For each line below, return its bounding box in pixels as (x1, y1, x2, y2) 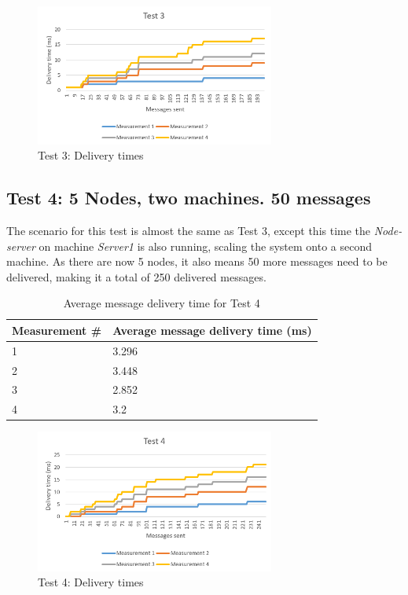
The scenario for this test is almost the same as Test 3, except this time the (6, 222, 371, 238)
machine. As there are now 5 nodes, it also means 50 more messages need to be (6, 253, 388, 270)
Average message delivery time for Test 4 (63, 295, 260, 311)
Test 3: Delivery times (38, 147, 144, 163)
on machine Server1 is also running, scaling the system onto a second (39, 237, 373, 254)
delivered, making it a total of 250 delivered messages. (6, 268, 266, 285)
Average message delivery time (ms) (112, 321, 312, 338)
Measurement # (12, 321, 102, 338)
